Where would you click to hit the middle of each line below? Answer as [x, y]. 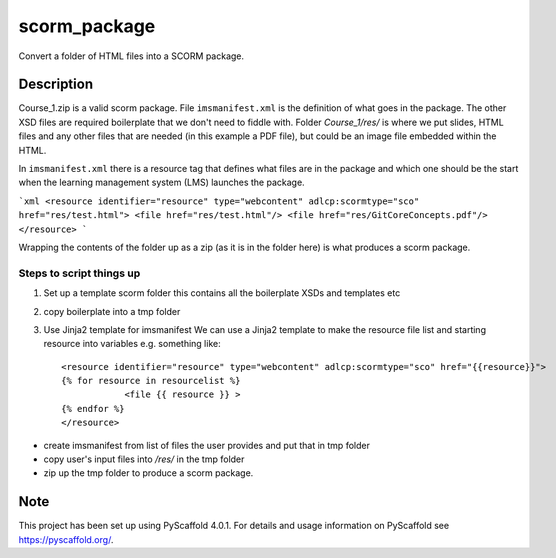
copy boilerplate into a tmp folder [112, 311]
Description [56, 84]
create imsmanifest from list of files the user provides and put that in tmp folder [206, 445]
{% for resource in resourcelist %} [151, 381]
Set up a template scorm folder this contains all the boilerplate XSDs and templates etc [222, 293]
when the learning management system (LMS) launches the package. [161, 182]
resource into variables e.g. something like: [132, 344]
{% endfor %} [93, 408]
